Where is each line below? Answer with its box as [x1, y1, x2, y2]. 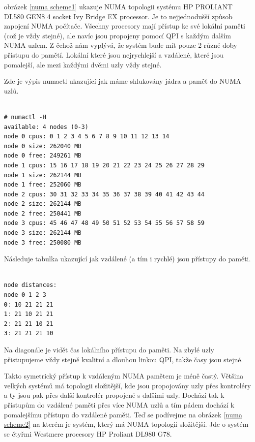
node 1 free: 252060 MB [4, 181, 82, 189]
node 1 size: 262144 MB [4, 171, 82, 179]
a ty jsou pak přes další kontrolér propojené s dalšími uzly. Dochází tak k [4, 390, 225, 400]
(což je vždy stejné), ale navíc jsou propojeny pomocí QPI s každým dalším [4, 30, 231, 40]
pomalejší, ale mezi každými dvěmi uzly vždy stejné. [4, 59, 162, 69]
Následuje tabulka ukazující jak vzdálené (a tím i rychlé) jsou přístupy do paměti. [4, 253, 251, 264]
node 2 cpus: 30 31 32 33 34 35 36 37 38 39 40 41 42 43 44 [4, 190, 205, 198]
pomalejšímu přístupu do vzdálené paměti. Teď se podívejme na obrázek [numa [4, 409, 242, 419]
